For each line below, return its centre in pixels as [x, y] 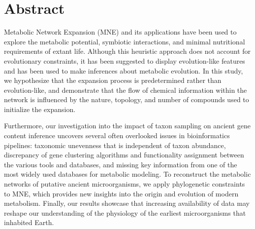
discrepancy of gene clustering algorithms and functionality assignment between [124, 155]
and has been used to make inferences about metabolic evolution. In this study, [124, 70]
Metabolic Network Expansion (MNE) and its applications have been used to [120, 32]
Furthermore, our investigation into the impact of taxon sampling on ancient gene [127, 126]
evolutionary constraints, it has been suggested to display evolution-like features [125, 60]
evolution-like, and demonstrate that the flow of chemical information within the [126, 90]
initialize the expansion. [40, 109]
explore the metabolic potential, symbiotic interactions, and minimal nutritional [125, 41]
